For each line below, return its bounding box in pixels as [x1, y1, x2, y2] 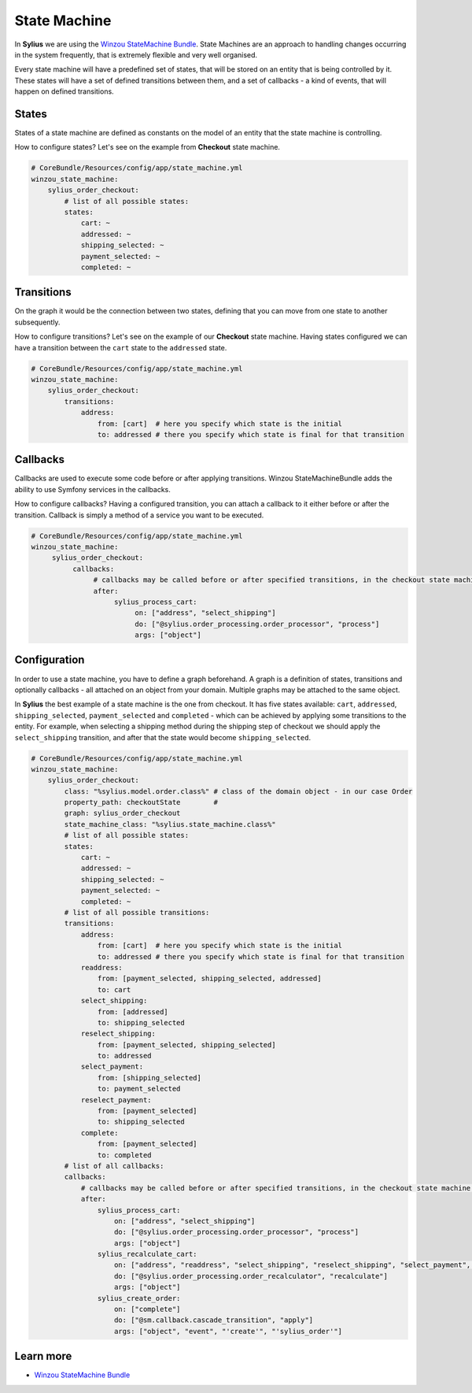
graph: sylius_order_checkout [64, 809, 181, 818]
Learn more [14, 1350, 72, 1363]
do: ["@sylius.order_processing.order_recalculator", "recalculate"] [114, 1272, 389, 1280]
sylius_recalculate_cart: [97, 1250, 197, 1259]
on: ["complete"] [114, 1305, 181, 1314]
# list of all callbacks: [64, 1161, 164, 1170]
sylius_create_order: [97, 1294, 181, 1302]
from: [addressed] [97, 1007, 168, 1016]
